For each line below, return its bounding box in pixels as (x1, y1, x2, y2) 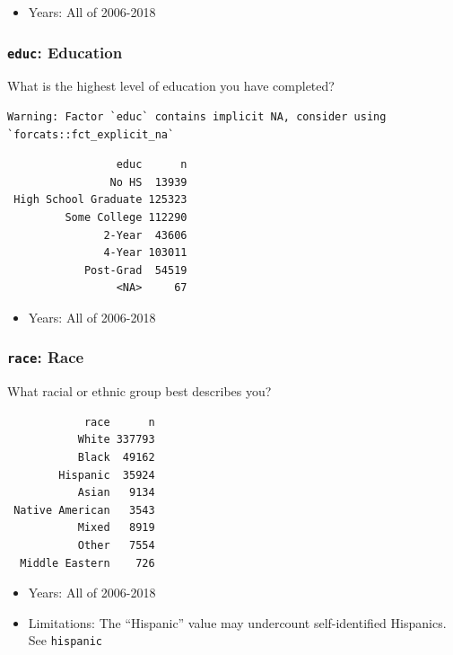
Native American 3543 (13, 503, 155, 517)
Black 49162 (77, 451, 155, 465)
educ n (116, 158, 187, 172)
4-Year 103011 (103, 246, 187, 260)
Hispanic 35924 (58, 468, 155, 482)
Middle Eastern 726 (20, 556, 155, 570)
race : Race (7, 346, 84, 368)
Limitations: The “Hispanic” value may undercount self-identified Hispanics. (28, 613, 447, 632)
